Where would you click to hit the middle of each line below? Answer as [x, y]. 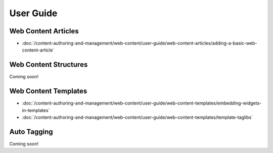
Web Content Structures [49, 65]
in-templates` [36, 110]
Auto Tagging [31, 132]
